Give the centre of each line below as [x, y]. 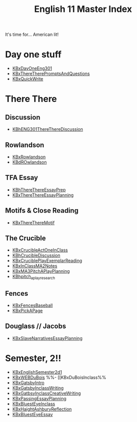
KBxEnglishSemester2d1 [37, 372]
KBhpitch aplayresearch [34, 277]
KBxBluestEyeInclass [34, 404]
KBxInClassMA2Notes [35, 266]
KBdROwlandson [29, 162]
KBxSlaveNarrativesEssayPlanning [47, 338]
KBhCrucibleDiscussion [36, 255]
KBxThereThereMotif [33, 223]
